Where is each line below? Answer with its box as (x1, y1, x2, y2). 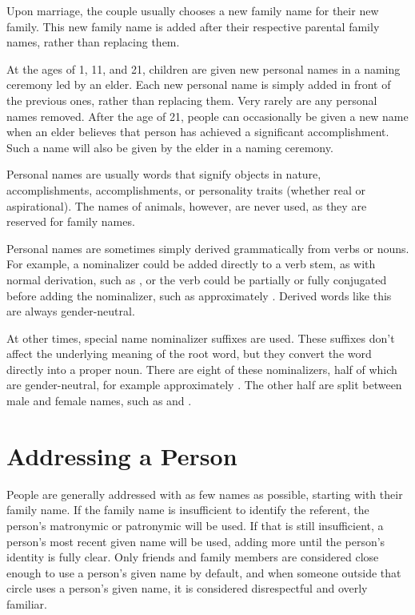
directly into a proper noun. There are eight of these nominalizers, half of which (6, 360, 397, 377)
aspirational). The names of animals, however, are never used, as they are (6, 197, 367, 214)
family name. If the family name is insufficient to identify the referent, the (6, 501, 369, 518)
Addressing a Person (6, 439, 237, 472)
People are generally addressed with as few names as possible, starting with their (6, 485, 403, 502)
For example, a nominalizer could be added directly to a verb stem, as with (6, 255, 376, 272)
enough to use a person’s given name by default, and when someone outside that (6, 564, 401, 581)
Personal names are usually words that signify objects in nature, (6, 166, 321, 183)
